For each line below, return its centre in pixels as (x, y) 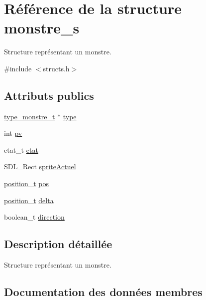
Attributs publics (49, 95)
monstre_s (42, 28)
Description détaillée (58, 244)
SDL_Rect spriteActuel (40, 166)
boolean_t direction (34, 217)
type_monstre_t (30, 116)
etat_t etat (21, 150)
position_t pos (27, 183)
